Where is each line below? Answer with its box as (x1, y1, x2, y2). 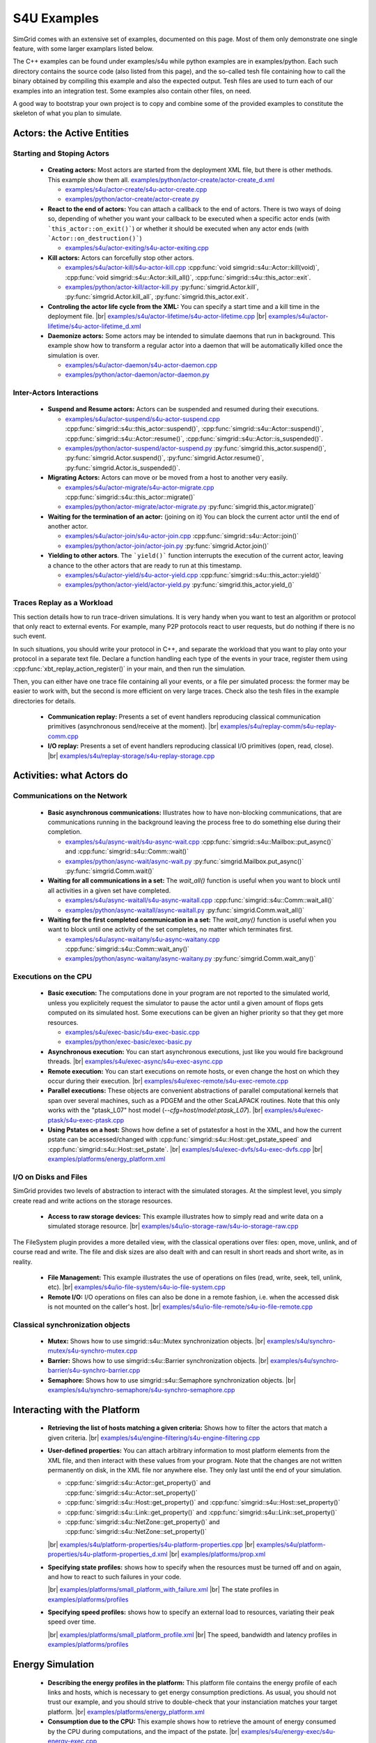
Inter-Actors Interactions (13, 388, 99, 397)
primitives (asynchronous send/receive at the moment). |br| (47, 722, 219, 731)
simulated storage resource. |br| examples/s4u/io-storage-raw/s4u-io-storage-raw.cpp (47, 1222, 299, 1231)
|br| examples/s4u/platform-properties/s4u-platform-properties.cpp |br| (47, 1540, 256, 1548)
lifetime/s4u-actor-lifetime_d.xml (47, 321, 142, 330)
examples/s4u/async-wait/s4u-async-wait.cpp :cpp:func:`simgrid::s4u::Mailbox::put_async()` (65, 837, 334, 846)
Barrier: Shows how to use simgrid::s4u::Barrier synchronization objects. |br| (47, 1356, 269, 1364)
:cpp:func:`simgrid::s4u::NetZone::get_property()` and (65, 1517, 220, 1526)
